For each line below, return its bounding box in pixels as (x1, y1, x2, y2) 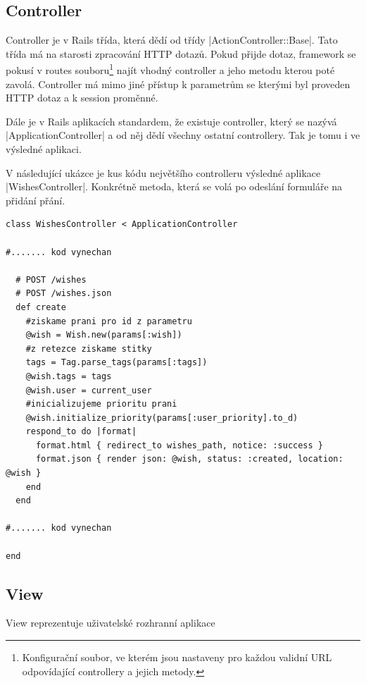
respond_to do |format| (25, 426, 137, 437)
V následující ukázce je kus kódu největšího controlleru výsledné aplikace (6, 165, 321, 180)
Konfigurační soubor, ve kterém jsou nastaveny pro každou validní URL (22, 650, 332, 665)
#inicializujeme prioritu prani (25, 399, 177, 410)
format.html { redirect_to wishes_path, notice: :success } (35, 440, 324, 450)
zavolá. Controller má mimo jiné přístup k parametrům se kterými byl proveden (6, 76, 351, 91)
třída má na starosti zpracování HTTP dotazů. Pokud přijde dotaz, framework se (6, 46, 356, 61)
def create (15, 302, 66, 312)
